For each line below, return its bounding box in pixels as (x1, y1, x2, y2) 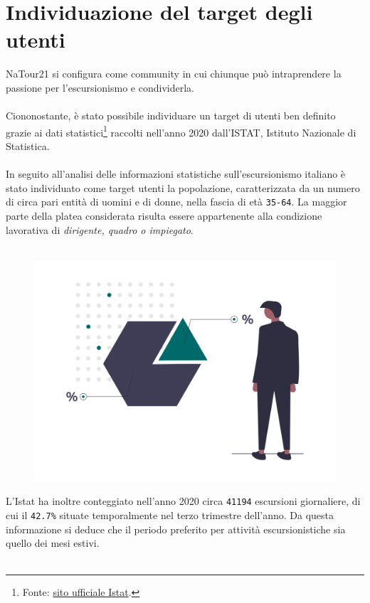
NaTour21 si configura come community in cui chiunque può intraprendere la (6, 66, 342, 81)
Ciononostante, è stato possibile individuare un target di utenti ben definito (6, 108, 336, 123)
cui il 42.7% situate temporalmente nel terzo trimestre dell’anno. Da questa (6, 508, 334, 523)
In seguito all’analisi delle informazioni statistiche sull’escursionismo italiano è (6, 166, 346, 181)
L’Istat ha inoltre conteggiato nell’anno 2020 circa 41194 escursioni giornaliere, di (6, 493, 361, 508)
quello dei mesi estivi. (6, 535, 100, 550)
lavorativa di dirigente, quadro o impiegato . (6, 222, 194, 237)
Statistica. (6, 138, 50, 153)
